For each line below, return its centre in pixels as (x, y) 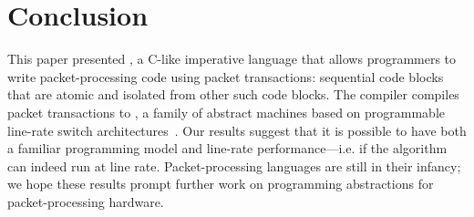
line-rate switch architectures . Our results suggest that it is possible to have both (237, 130)
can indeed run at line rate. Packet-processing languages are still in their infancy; (234, 165)
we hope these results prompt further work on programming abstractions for (221, 184)
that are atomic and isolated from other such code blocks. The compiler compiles (233, 94)
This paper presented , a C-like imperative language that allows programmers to (232, 59)
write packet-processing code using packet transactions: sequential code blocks (226, 76)
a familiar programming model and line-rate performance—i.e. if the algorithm (227, 148)
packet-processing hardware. (86, 201)
